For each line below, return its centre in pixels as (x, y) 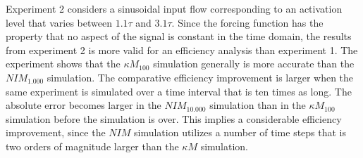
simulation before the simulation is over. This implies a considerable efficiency (174, 118)
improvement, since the (56, 132)
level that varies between (59, 22)
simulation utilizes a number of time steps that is (240, 132)
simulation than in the (258, 105)
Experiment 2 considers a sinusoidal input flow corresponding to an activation (174, 8)
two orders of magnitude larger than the (92, 146)
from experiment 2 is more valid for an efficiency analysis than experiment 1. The (182, 50)
